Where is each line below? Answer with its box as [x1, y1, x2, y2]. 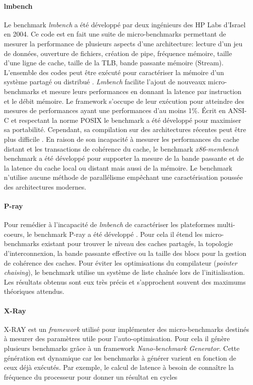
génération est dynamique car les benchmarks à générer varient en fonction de [4, 352, 236, 363]
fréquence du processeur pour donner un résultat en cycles [4, 371, 178, 382]
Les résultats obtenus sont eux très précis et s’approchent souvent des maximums [4, 276, 246, 287]
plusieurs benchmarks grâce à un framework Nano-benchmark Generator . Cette [4, 343, 240, 353]
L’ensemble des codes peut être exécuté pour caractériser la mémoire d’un [4, 67, 224, 77]
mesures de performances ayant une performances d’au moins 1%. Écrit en [4, 105, 226, 115]
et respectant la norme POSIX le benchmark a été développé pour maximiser [11, 115, 241, 125]
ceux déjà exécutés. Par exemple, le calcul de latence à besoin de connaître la [4, 362, 234, 372]
